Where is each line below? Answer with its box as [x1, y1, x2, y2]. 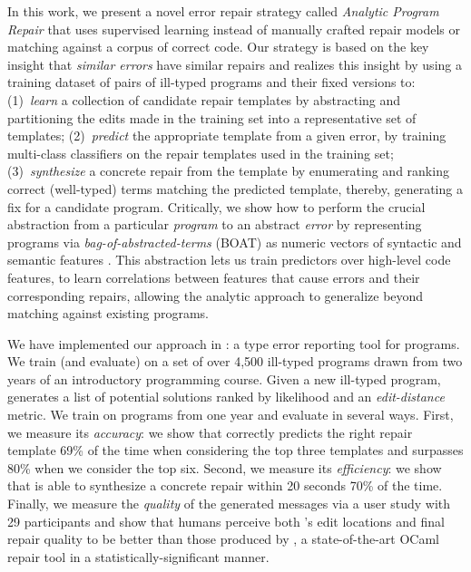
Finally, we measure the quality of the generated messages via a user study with [7, 494, 451, 513]
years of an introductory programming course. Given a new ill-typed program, [7, 369, 441, 388]
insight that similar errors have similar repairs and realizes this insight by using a [7, 54, 462, 73]
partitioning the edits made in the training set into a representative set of [7, 108, 417, 127]
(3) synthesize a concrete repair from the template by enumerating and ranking [7, 161, 449, 180]
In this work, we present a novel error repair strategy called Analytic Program [7, 2, 439, 20]
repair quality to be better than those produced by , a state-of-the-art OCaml [7, 529, 439, 548]
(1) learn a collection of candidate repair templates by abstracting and [7, 90, 401, 109]
